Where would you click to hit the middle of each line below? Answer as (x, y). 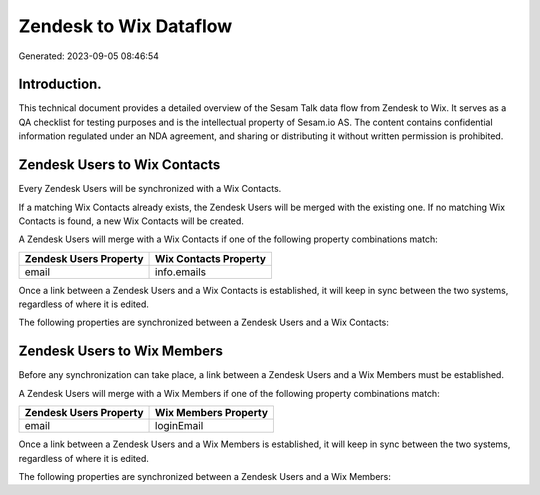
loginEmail (179, 426)
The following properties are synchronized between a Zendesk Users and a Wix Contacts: (204, 322)
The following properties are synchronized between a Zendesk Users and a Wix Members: (205, 476)
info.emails (181, 272)
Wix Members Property (212, 413)
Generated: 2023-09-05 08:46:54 (88, 56)
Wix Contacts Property (211, 258)
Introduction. (60, 84)
